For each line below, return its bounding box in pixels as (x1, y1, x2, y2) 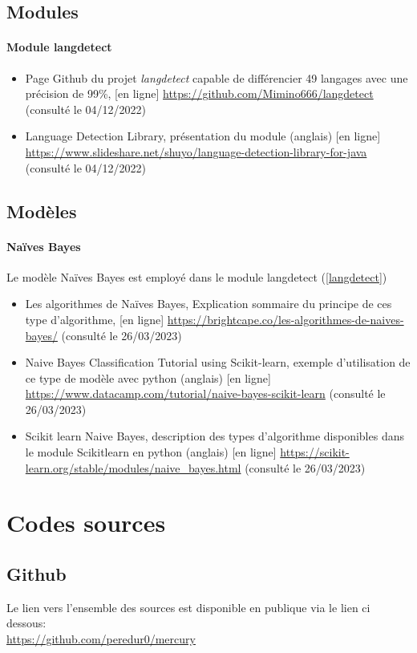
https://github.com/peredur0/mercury (6, 631, 196, 647)
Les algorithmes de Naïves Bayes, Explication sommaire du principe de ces (25, 295, 392, 312)
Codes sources (6, 506, 166, 539)
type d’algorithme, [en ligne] (25, 310, 164, 327)
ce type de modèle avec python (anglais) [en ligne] (25, 369, 271, 386)
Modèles (6, 198, 77, 223)
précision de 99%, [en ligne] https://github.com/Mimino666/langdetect (25, 85, 374, 102)
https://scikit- (280, 444, 350, 460)
